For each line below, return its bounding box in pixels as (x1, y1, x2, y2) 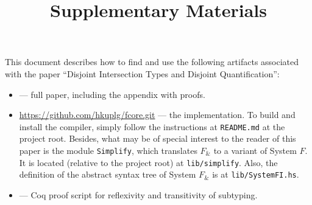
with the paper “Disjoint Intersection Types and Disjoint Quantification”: (5, 67, 280, 80)
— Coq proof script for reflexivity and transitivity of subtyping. (19, 188, 258, 201)
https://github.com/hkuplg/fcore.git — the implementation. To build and (19, 108, 296, 121)
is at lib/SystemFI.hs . (212, 168, 299, 181)
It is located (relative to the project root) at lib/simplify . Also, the (19, 156, 278, 169)
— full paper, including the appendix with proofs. (19, 88, 205, 100)
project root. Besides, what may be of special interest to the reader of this (19, 132, 296, 145)
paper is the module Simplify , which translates (19, 144, 197, 156)
